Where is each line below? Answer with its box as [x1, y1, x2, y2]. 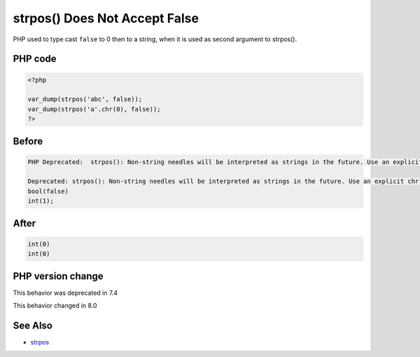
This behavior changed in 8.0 [13, 301, 97, 310]
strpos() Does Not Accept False [13, 10, 199, 26]
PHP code [13, 53, 57, 65]
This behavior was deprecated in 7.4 [13, 289, 118, 297]
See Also [13, 319, 52, 331]
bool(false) [27, 187, 69, 195]
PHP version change [13, 270, 104, 282]
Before [13, 135, 43, 147]
